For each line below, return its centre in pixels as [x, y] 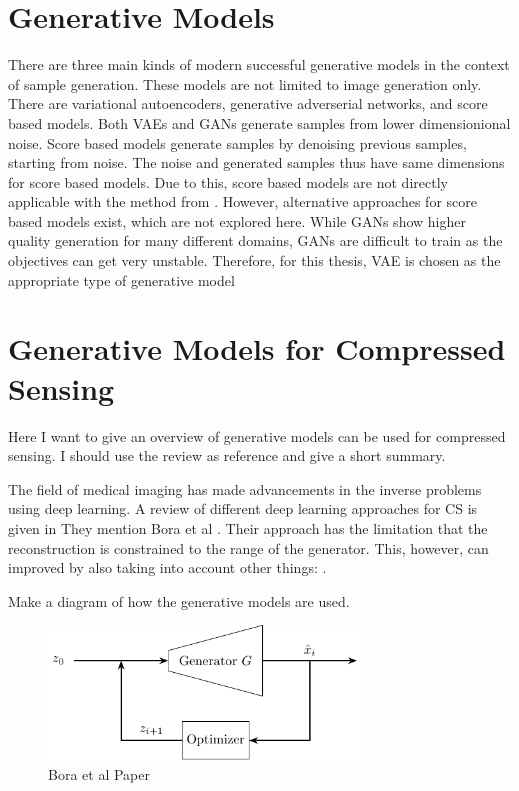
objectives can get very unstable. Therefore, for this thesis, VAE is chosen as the [254, 260]
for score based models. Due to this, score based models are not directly [228, 181]
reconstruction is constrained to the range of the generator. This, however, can [248, 547]
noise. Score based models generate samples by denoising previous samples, [237, 142]
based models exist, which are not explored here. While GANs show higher [237, 220]
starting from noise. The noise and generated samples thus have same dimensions [256, 162]
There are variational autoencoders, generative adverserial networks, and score [248, 103]
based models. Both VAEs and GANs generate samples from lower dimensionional [259, 122]
